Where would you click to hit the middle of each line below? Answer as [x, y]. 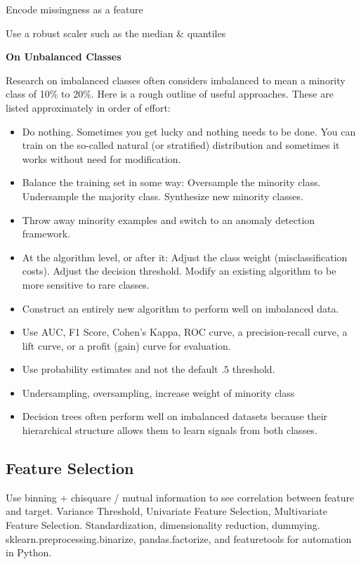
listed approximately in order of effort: [88, 107]
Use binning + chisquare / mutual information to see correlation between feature [180, 497]
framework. [46, 234]
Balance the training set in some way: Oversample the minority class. [171, 182]
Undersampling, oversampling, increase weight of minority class [158, 392]
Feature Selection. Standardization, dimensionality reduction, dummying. [163, 525]
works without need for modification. [101, 158]
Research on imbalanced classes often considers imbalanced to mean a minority [176, 80]
